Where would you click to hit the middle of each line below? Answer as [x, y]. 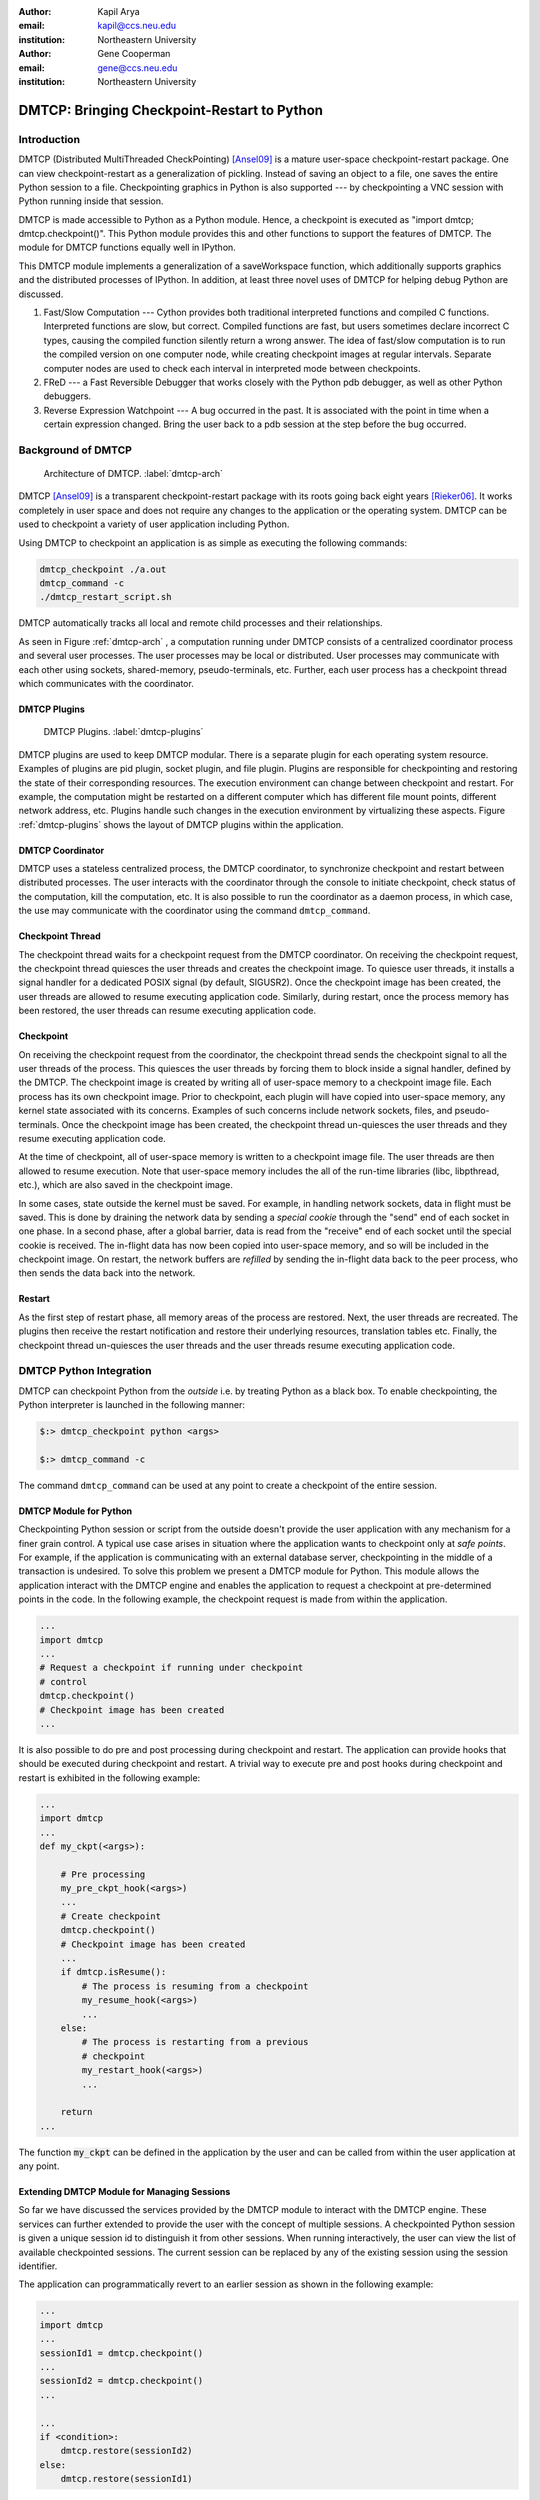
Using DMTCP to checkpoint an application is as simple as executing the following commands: [213, 542]
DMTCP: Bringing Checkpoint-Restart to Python [171, 110]
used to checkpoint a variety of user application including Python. [154, 524]
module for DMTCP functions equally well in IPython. [127, 247]
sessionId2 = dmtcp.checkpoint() [121, 2381]
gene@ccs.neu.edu [137, 67]
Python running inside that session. [91, 201]
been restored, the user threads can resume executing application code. [167, 1011]
